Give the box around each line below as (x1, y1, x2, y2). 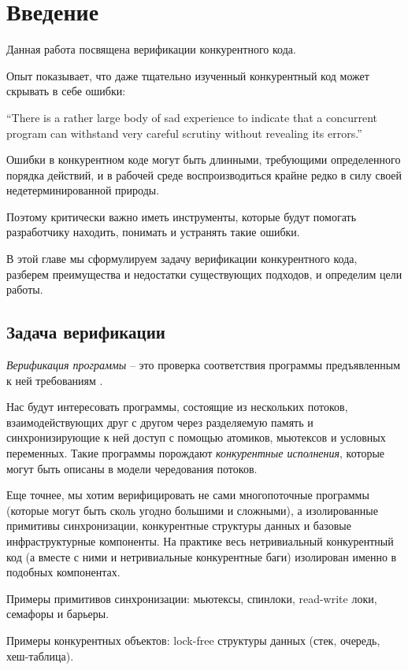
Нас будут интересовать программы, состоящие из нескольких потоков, (6, 398, 348, 415)
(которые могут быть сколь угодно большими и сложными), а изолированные (6, 502, 378, 518)
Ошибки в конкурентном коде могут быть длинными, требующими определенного (6, 151, 401, 168)
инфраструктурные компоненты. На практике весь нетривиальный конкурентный (6, 532, 394, 549)
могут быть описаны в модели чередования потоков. (6, 460, 258, 476)
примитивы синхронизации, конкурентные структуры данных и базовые (6, 517, 351, 534)
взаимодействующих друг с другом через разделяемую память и (6, 413, 313, 430)
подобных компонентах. (6, 564, 121, 580)
